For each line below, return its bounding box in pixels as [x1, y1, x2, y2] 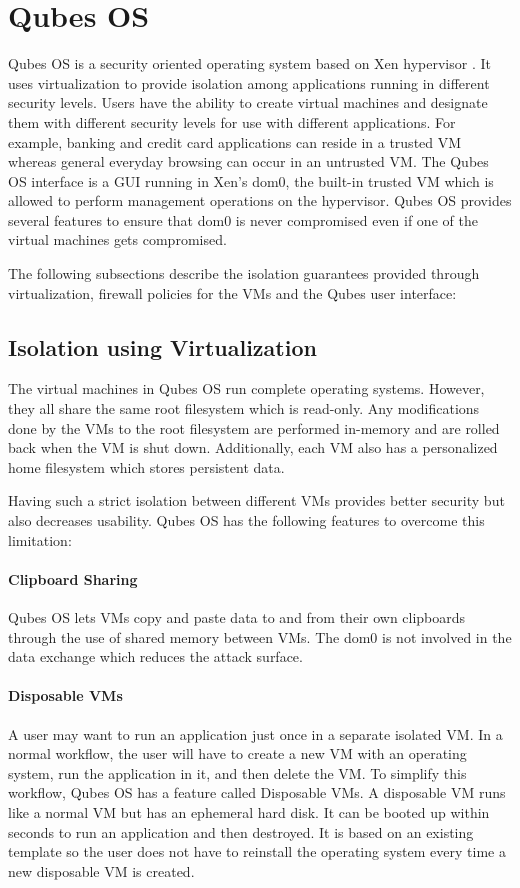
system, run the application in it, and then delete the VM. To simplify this [8, 762, 467, 783]
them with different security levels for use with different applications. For [8, 111, 456, 132]
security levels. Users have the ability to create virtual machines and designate [8, 92, 488, 113]
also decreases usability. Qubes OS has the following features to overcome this [8, 510, 485, 531]
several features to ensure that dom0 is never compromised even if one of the [8, 209, 478, 230]
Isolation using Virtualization [8, 331, 317, 362]
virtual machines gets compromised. [8, 229, 227, 250]
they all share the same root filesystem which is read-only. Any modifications [8, 398, 480, 419]
